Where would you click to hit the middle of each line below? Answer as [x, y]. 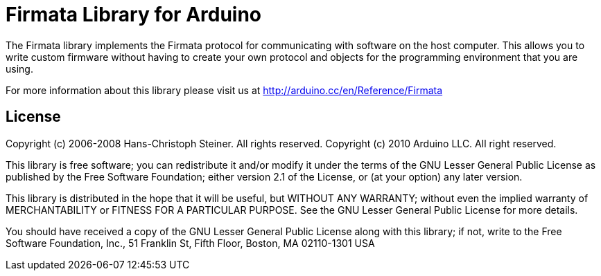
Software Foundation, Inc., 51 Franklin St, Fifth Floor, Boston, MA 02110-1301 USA [190, 243]
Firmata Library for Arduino [134, 15]
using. [19, 68]
